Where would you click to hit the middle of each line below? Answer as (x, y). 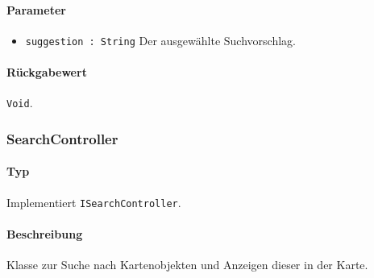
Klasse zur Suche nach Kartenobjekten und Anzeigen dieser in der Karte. (187, 264)
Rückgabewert (47, 72)
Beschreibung (45, 233)
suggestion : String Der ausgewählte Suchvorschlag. (160, 40)
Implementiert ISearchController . (94, 202)
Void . (20, 103)
